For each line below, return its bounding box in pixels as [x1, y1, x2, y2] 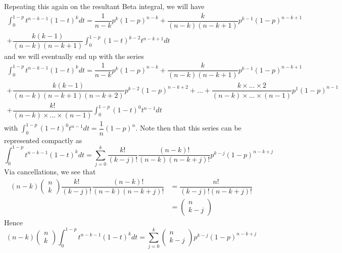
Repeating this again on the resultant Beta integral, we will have [4, 1, 205, 11]
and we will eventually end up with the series [4, 50, 144, 61]
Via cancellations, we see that [4, 166, 96, 177]
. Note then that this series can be [135, 122, 241, 133]
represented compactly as [4, 135, 82, 145]
